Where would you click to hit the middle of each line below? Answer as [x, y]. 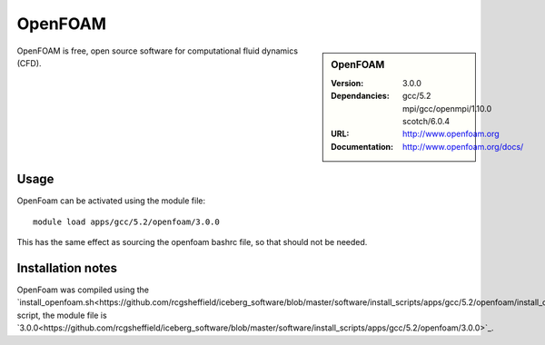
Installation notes [67, 268]
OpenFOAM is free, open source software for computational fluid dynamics [158, 51]
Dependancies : [360, 96]
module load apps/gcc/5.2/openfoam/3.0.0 [126, 222]
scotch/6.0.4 [426, 121]
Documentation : [362, 146]
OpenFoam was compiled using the [83, 290]
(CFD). [29, 63]
